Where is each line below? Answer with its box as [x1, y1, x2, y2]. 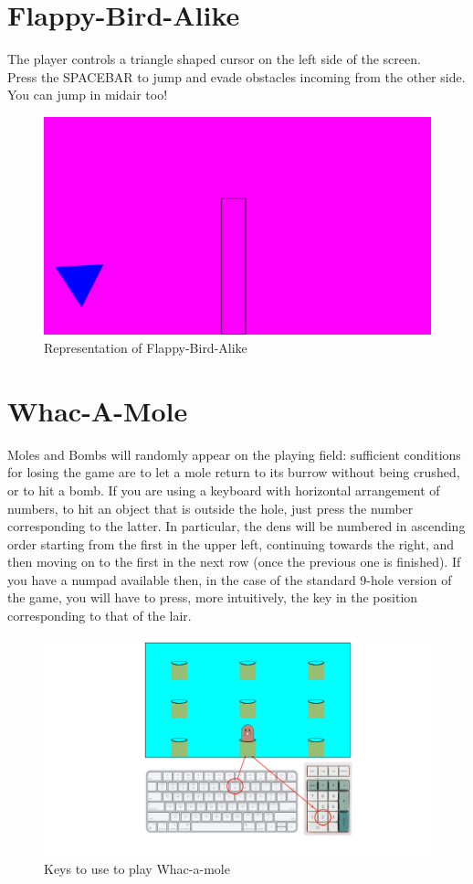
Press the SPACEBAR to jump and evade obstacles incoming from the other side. [7, 67, 466, 86]
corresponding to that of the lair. [7, 606, 192, 625]
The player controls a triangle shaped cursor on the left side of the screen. [7, 49, 421, 69]
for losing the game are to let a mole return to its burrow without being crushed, [7, 463, 460, 482]
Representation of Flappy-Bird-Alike [44, 338, 247, 357]
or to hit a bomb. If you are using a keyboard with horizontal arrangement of [7, 480, 440, 499]
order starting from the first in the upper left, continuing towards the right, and [7, 534, 455, 553]
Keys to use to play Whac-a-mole [44, 858, 230, 878]
